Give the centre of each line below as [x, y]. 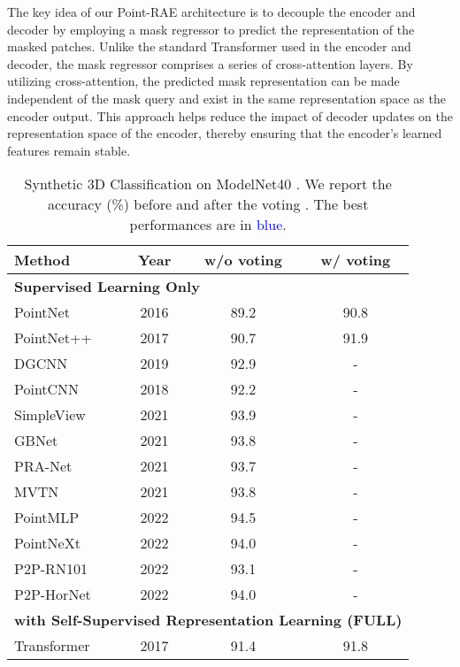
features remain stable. [69, 150]
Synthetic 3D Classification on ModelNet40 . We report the [208, 184]
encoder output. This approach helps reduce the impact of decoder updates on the [230, 115]
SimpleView [50, 415]
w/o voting [243, 260]
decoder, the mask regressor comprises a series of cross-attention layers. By [210, 63]
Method [42, 260]
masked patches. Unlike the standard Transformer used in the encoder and [209, 46]
